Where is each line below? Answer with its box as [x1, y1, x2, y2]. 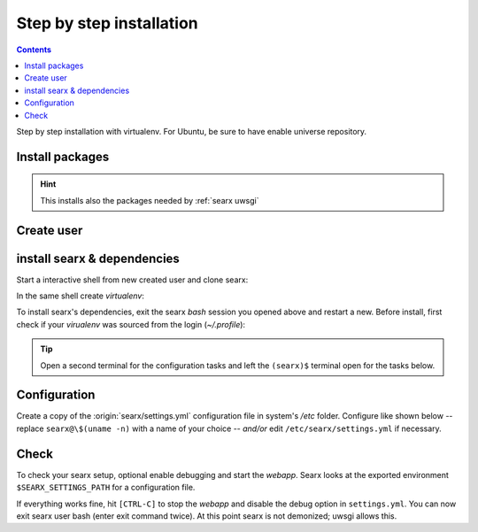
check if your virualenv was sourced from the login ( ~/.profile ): [16, 319, 246, 329]
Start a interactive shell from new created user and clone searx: [16, 274, 249, 285]
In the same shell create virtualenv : [16, 290, 145, 301]
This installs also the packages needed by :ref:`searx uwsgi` [40, 195, 259, 205]
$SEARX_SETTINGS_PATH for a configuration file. [16, 482, 196, 493]
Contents [16, 44, 52, 55]
